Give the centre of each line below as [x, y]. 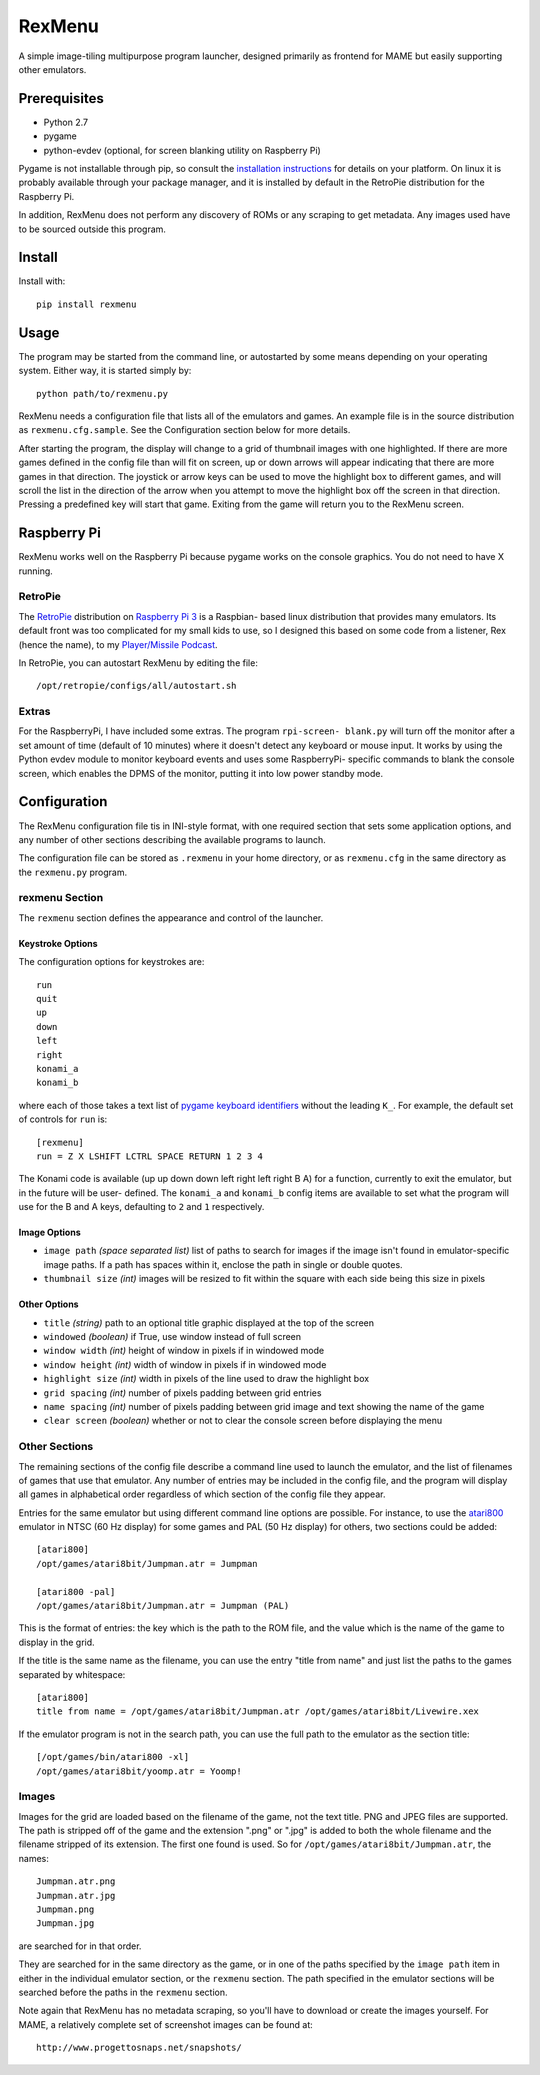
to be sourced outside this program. [92, 229]
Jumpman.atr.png [76, 1881]
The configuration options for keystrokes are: [111, 962]
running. [36, 571]
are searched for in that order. [80, 1946]
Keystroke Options [58, 943]
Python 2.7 [66, 122]
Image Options [50, 1232]
